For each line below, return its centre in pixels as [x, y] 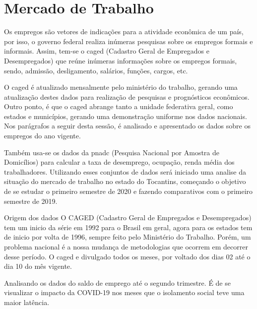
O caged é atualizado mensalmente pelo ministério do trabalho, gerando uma [121, 87]
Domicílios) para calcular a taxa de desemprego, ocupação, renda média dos [119, 162]
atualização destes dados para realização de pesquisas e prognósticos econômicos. [127, 96]
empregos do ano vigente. [42, 136]
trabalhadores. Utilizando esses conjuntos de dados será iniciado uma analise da [125, 171]
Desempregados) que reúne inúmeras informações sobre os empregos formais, [121, 60]
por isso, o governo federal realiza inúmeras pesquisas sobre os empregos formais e [128, 41]
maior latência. [27, 302]
